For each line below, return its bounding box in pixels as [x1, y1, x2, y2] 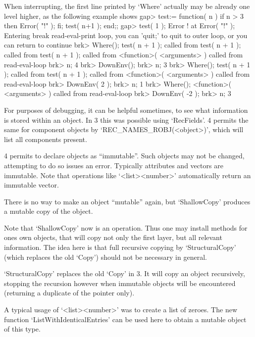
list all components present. [4, 134, 87, 144]
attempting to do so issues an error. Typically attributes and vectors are [4, 160, 223, 170]
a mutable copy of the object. [4, 206, 93, 216]
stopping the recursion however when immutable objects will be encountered [4, 278, 236, 288]
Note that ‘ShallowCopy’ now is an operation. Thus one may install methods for [4, 222, 248, 233]
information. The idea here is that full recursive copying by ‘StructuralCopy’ [4, 242, 236, 252]
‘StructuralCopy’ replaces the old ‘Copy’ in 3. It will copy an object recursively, [4, 268, 245, 279]
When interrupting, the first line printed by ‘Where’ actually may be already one [4, 1, 250, 11]
